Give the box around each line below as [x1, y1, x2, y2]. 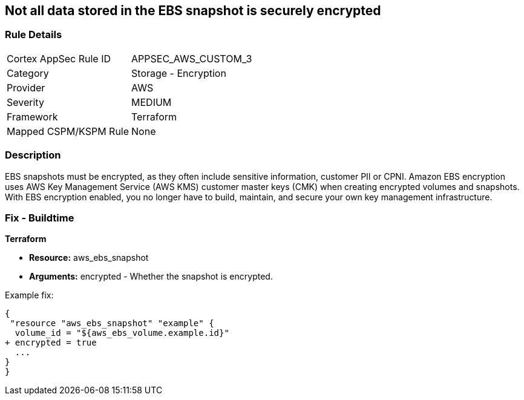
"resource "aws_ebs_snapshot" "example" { [10, 318, 214, 329]
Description [5, 149, 61, 162]
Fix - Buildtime [5, 211, 74, 224]
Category [7, 67, 49, 79]
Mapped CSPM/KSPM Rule [7, 125, 129, 137]
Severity [7, 96, 44, 108]
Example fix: [5, 290, 54, 301]
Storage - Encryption [131, 67, 226, 79]
